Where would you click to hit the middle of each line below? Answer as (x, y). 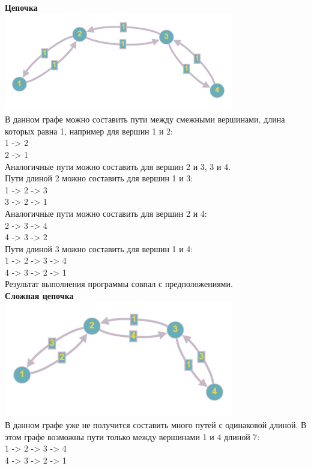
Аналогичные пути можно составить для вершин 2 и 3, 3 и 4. (118, 166)
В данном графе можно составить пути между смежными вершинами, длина (145, 119)
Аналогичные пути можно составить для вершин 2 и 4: (106, 213)
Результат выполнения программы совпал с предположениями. (119, 284)
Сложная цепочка (39, 296)
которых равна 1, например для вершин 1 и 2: (89, 131)
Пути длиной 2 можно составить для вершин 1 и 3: (99, 178)
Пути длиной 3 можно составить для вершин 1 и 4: (99, 248)
